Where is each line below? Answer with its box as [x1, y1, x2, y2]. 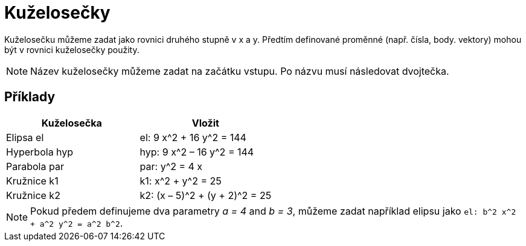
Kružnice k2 [6, 189, 60, 201]
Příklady [4, 89, 56, 105]
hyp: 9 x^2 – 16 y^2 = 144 [140, 145, 254, 158]
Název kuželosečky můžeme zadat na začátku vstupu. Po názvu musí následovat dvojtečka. [30, 65, 449, 77]
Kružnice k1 [6, 174, 59, 187]
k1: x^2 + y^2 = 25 [140, 174, 222, 187]
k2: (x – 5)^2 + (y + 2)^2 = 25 [140, 189, 272, 201]
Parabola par [6, 160, 64, 172]
